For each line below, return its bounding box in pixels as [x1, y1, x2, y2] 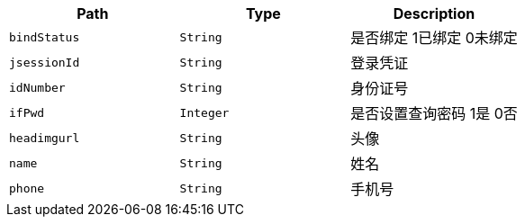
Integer [179, 105, 230, 120]
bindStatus [9, 30, 80, 44]
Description [393, 4, 475, 22]
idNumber [9, 80, 66, 94]
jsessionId [9, 55, 80, 69]
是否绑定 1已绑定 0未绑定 [350, 29, 518, 47]
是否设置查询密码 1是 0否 [350, 104, 518, 122]
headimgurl [9, 130, 80, 145]
